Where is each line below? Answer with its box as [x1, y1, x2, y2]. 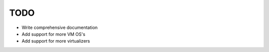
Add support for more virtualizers [21, 38, 90, 44]
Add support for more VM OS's [21, 31, 86, 37]
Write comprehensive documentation [21, 25, 98, 30]
